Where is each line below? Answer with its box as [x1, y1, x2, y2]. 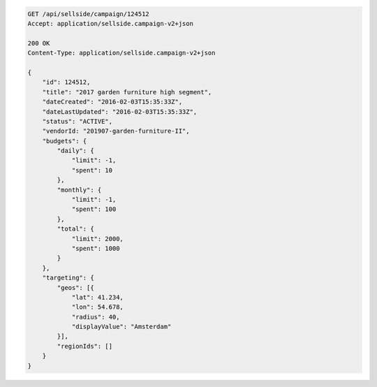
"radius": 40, [71, 313, 120, 321]
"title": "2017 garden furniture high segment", [42, 88, 212, 96]
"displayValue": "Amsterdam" [71, 323, 172, 331]
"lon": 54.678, [71, 303, 124, 311]
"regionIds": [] [57, 342, 113, 350]
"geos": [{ [57, 284, 94, 291]
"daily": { [57, 147, 94, 155]
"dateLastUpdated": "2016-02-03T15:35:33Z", [42, 108, 198, 115]
